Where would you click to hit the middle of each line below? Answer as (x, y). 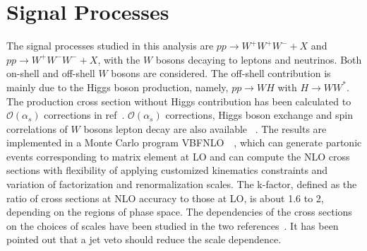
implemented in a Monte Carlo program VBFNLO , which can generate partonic (184, 142)
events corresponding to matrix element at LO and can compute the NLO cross (178, 156)
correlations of (37, 128)
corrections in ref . (84, 115)
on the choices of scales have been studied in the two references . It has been (173, 225)
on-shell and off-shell (51, 73)
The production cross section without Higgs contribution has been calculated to (179, 101)
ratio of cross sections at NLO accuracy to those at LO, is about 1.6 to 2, (165, 198)
